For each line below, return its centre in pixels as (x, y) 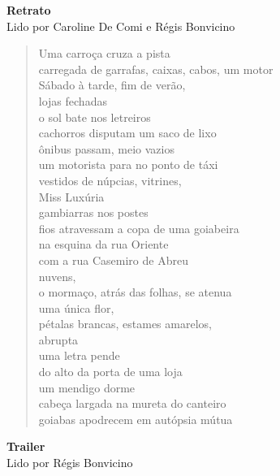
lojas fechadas (73, 100)
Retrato (29, 10)
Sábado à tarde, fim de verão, (112, 85)
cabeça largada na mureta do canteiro (132, 403)
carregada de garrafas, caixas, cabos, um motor (156, 69)
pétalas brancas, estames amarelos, (125, 324)
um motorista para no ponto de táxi (128, 164)
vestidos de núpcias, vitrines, (110, 180)
